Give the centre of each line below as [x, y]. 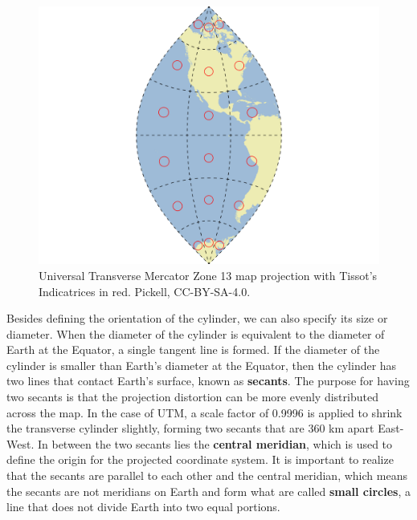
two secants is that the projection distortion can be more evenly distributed [192, 397]
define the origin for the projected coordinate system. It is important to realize [200, 459]
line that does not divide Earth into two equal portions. [143, 507]
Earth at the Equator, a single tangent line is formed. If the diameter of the [193, 349]
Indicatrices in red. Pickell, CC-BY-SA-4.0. [145, 291]
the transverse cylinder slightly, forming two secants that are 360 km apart [190, 428]
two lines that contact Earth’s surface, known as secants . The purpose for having [208, 381]
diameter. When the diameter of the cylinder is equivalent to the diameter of [196, 333]
